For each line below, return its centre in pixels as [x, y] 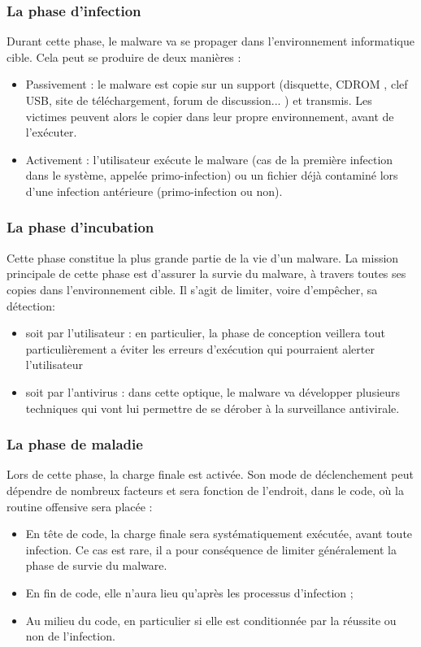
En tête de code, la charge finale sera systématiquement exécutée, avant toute [219, 534]
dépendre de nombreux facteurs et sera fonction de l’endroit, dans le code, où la [205, 490]
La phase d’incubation [80, 227]
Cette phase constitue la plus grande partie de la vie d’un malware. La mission [203, 257]
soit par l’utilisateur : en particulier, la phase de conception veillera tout [206, 333]
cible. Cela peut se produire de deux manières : [124, 56]
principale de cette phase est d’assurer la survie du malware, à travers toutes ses [206, 274]
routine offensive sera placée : [80, 506]
